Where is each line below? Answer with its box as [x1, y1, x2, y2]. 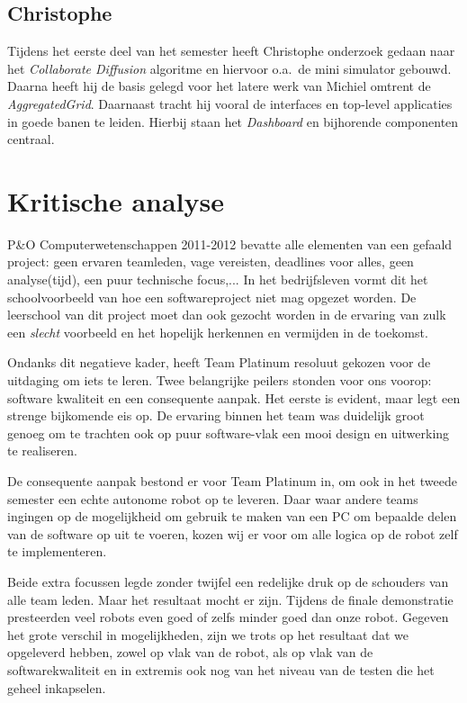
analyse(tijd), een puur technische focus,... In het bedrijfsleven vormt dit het [7, 270, 428, 289]
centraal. [7, 130, 55, 149]
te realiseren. [7, 441, 77, 460]
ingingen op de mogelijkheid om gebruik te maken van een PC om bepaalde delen [7, 507, 457, 526]
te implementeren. [7, 542, 107, 561]
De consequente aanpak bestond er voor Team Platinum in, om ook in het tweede [7, 472, 457, 491]
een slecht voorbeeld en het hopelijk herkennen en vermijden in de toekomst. [7, 322, 428, 341]
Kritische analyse [7, 182, 224, 219]
